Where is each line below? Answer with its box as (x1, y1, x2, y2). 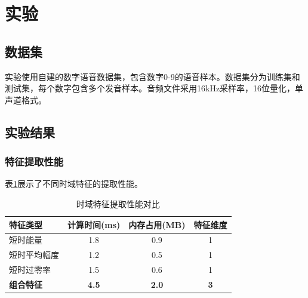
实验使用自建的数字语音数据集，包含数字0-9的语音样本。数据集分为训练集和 (5, 70, 300, 82)
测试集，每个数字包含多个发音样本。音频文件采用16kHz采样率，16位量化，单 (5, 82, 304, 94)
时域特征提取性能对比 (76, 197, 160, 210)
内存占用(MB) (128, 218, 186, 231)
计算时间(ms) (67, 218, 121, 231)
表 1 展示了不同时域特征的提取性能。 (5, 177, 143, 190)
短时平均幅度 (9, 248, 59, 261)
